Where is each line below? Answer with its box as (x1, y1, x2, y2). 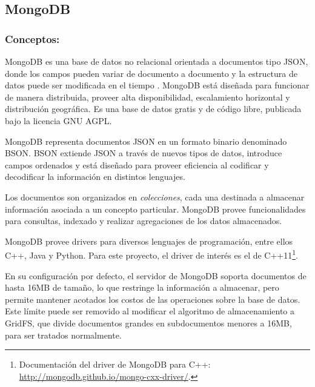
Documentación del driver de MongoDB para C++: (19, 358, 211, 371)
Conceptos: (5, 31, 60, 46)
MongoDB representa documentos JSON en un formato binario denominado (5, 134, 287, 147)
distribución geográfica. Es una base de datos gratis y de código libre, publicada (5, 102, 302, 115)
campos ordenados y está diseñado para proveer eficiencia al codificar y (5, 158, 269, 171)
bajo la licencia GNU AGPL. (5, 114, 112, 127)
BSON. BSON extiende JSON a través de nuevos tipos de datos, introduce (5, 147, 282, 159)
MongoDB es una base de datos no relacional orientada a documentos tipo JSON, (5, 55, 308, 67)
